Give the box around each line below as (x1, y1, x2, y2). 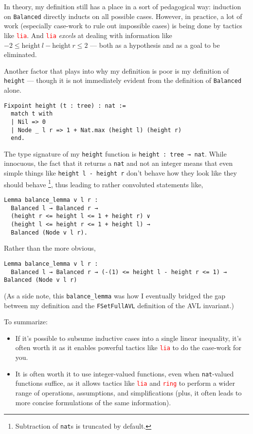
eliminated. (4, 49, 37, 59)
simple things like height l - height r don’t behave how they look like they (4, 168, 237, 178)
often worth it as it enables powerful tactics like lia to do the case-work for (15, 342, 241, 353)
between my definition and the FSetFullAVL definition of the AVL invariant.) (4, 300, 234, 310)
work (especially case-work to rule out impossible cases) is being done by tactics (4, 20, 242, 31)
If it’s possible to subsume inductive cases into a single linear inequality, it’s (15, 333, 242, 343)
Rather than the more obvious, (4, 243, 96, 253)
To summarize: (4, 316, 48, 327)
